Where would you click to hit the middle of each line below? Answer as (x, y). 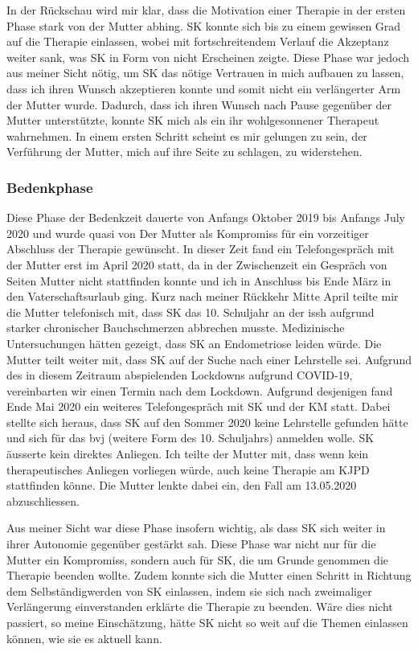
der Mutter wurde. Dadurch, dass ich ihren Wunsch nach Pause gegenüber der (199, 104)
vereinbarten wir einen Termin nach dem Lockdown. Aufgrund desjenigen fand (200, 390)
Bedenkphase (50, 187)
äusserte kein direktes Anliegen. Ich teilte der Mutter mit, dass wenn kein (188, 454)
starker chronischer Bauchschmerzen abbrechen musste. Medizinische (176, 328)
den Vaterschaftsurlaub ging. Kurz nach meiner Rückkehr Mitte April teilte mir (203, 296)
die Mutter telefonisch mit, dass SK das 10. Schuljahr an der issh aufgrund (191, 312)
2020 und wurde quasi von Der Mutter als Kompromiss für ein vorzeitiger (188, 233)
